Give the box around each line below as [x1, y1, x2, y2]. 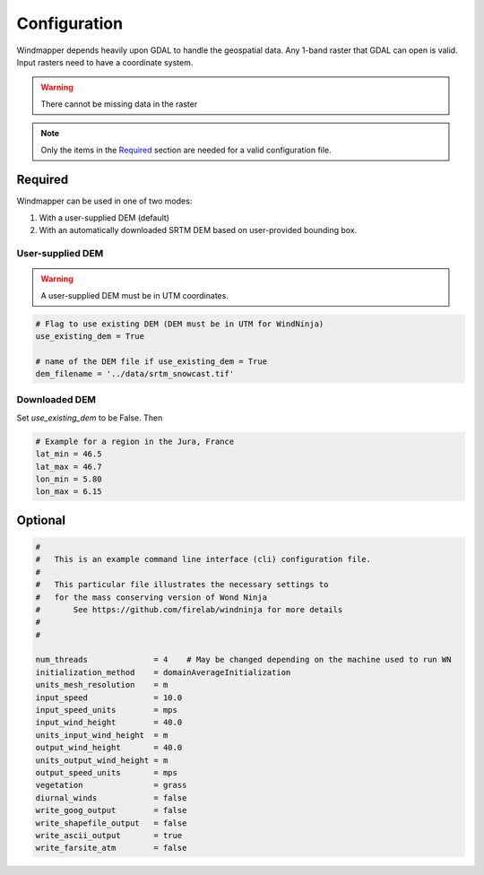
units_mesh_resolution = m [35, 680, 169, 690]
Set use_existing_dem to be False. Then [16, 412, 163, 423]
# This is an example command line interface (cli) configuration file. [35, 554, 372, 565]
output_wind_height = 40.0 [35, 742, 183, 753]
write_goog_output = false [35, 805, 187, 816]
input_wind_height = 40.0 [35, 717, 183, 728]
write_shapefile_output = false [35, 818, 187, 828]
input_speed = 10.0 [35, 692, 183, 703]
